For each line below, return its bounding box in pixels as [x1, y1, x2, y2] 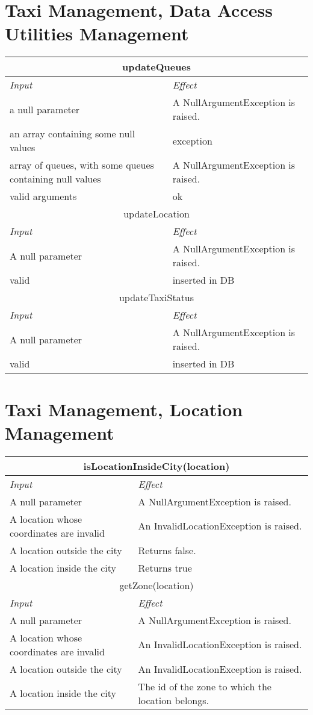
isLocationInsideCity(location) [83, 458, 230, 473]
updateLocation [123, 207, 190, 221]
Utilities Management [5, 21, 189, 46]
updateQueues [122, 60, 191, 74]
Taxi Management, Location [5, 396, 243, 421]
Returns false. [138, 543, 196, 557]
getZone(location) [119, 578, 194, 592]
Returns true [138, 560, 192, 575]
